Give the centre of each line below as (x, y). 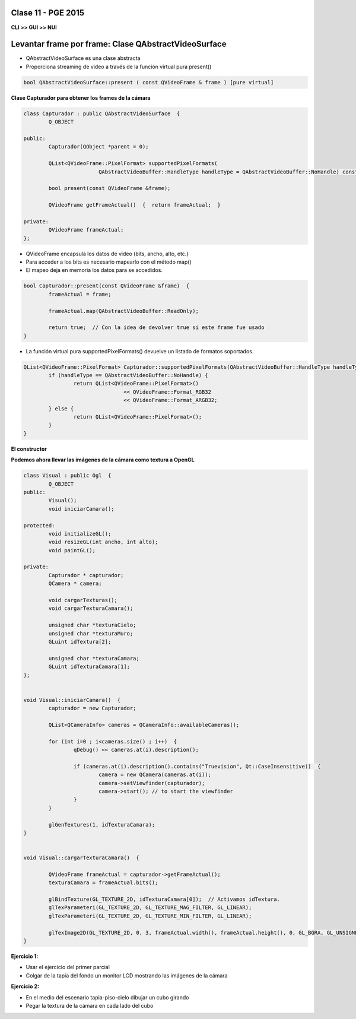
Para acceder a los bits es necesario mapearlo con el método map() (109, 262)
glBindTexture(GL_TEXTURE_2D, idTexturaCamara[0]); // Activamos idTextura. (164, 899)
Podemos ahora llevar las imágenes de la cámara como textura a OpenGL (103, 460)
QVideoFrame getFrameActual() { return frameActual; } (134, 205)
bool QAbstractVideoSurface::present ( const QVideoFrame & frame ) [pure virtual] (149, 82)
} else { (61, 409)
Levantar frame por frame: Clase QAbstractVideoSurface (119, 44)
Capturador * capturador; (86, 575)
